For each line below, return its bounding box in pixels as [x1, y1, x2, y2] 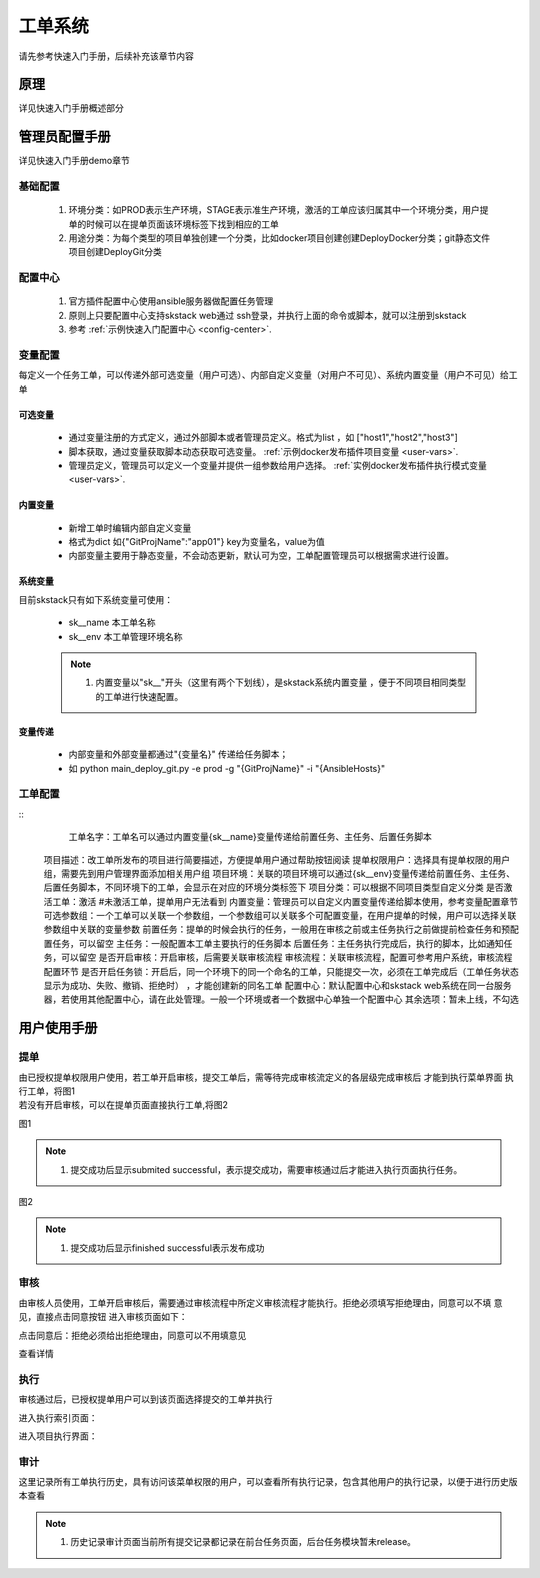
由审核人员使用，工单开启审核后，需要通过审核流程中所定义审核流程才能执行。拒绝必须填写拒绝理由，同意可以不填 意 [18, 1296, 503, 1309]
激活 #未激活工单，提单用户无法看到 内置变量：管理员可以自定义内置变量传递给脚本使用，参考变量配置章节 [78, 895, 519, 907]
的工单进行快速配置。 [95, 690, 184, 702]
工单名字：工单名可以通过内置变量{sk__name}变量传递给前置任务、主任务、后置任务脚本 [68, 831, 432, 843]
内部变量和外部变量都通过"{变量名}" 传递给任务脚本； [68, 748, 289, 760]
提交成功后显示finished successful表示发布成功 [70, 1241, 265, 1254]
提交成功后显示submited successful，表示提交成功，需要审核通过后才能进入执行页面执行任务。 [70, 1163, 463, 1175]
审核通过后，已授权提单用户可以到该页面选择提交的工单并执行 [18, 1393, 273, 1405]
